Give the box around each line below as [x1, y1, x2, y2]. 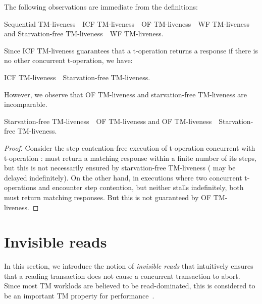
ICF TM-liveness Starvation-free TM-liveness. [4, 72, 150, 82]
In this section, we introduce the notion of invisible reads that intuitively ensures [4, 261, 253, 271]
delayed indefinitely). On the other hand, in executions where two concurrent [4, 172, 242, 183]
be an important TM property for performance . [4, 290, 154, 300]
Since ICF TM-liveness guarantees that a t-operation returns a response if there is [4, 45, 258, 55]
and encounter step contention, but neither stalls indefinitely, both [38, 182, 244, 193]
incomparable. [4, 99, 47, 109]
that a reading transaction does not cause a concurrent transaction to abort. [4, 270, 240, 281]
